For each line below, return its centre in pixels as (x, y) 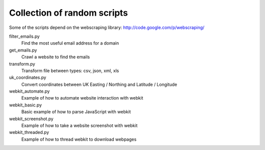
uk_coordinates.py (28, 77)
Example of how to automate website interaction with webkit (82, 98)
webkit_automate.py (29, 91)
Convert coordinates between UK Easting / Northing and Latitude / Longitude (99, 84)
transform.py (22, 64)
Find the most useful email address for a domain (70, 43)
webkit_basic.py (25, 105)
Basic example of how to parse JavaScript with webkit (76, 112)
